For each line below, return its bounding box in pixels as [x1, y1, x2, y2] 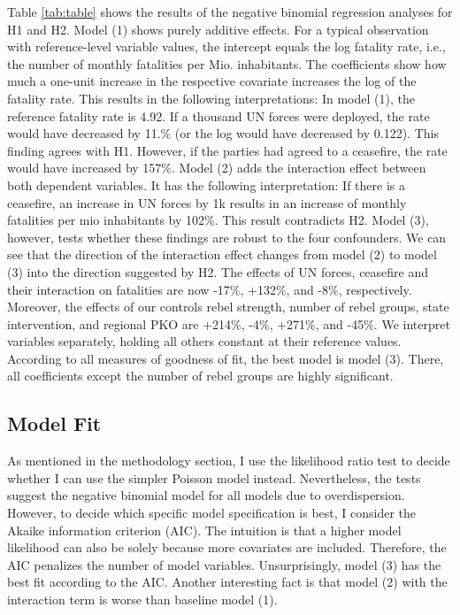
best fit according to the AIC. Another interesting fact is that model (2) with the [7, 573, 448, 591]
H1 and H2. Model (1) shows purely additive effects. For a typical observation [7, 19, 429, 38]
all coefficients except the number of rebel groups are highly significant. [7, 366, 394, 385]
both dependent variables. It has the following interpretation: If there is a [7, 175, 405, 194]
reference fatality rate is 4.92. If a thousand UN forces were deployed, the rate [7, 106, 430, 125]
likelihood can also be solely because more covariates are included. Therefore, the [7, 538, 447, 557]
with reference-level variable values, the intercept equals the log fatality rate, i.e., [7, 37, 446, 56]
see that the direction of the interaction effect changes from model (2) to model [7, 245, 437, 264]
